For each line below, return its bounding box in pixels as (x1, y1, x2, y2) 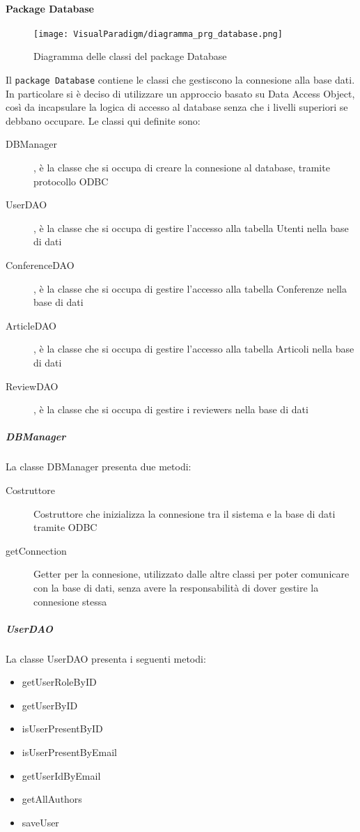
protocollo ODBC (33, 174, 109, 188)
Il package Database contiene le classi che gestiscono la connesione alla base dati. (6, 72, 355, 87)
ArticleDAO (6, 318, 56, 332)
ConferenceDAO (6, 258, 75, 272)
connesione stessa (33, 594, 107, 608)
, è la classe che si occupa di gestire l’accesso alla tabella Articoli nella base (33, 341, 354, 356)
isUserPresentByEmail (22, 745, 118, 760)
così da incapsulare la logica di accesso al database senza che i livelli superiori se (6, 100, 348, 114)
